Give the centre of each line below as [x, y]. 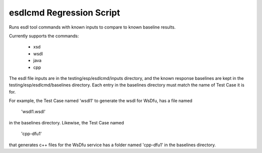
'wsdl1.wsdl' [33, 112]
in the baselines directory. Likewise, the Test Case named [66, 122]
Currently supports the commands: [44, 36]
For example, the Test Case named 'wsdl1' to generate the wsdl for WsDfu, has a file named [101, 101]
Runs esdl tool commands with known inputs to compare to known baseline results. [92, 27]
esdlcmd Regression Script [65, 13]
